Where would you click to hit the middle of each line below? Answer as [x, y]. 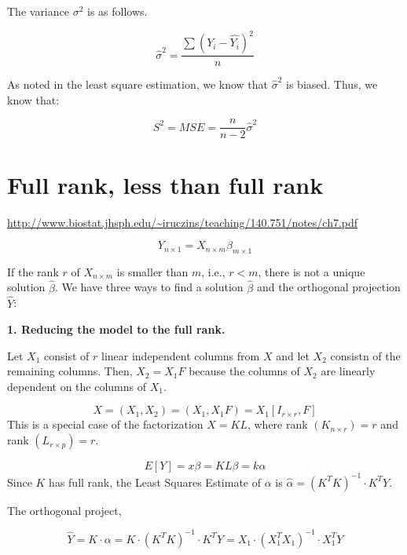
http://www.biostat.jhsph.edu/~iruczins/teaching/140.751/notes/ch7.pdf [183, 222]
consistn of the [365, 355]
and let [293, 355]
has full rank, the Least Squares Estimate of [155, 482]
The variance [38, 11]
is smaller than [152, 271]
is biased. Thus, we [332, 84]
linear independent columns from [180, 355]
